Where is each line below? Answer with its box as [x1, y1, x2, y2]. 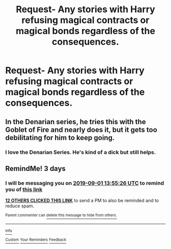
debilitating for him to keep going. [5, 133, 115, 142]
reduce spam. [5, 203, 35, 209]
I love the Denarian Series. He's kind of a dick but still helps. [5, 149, 156, 156]
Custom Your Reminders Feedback [5, 237, 67, 242]
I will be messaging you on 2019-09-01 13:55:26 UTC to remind [5, 179, 164, 186]
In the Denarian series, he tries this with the [5, 117, 146, 126]
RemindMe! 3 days [5, 164, 66, 173]
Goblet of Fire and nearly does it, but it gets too [5, 125, 158, 134]
